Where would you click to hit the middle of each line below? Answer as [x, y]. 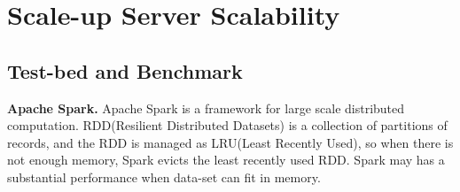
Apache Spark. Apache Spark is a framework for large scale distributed [206, 108]
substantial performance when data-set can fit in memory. [164, 177]
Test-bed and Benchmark [125, 70]
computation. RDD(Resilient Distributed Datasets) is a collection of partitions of [227, 125]
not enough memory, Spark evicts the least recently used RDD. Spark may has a [226, 160]
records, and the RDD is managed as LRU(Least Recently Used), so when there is [230, 142]
